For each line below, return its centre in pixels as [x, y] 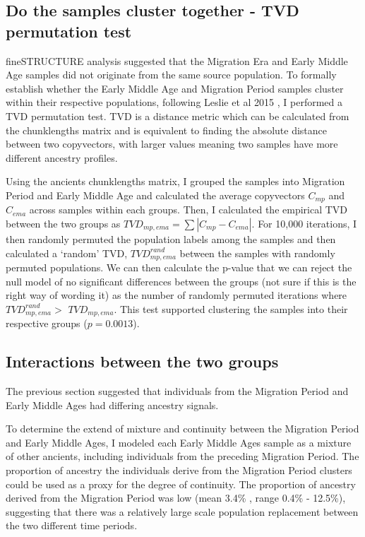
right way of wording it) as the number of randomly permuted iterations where [176, 295]
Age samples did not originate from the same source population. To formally [171, 75]
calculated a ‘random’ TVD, [67, 253]
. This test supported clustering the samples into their [231, 308]
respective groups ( [47, 323]
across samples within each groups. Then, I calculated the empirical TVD [189, 210]
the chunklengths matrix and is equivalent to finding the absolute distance [166, 130]
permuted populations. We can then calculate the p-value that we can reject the [179, 267]
